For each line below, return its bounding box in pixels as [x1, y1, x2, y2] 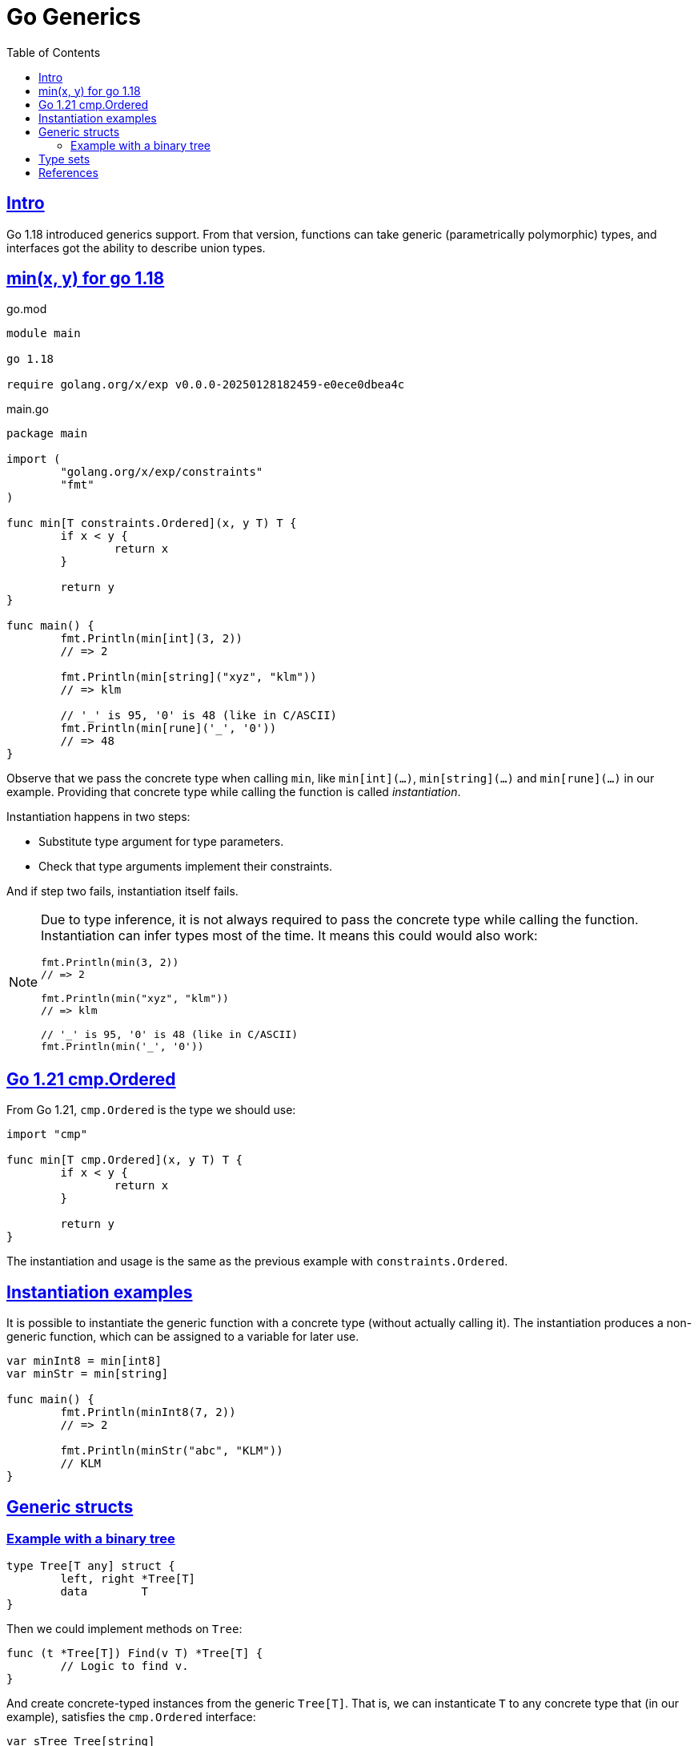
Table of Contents [6, 45, 101, 59]
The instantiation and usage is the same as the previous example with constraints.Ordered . [6, 1254, 508, 1269]
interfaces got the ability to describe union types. [6, 240, 266, 255]
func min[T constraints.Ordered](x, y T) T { [6, 517, 297, 530]
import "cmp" [6, 1128, 88, 1141]
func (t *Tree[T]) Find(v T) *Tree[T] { [6, 1647, 263, 1660]
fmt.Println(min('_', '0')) [41, 1040, 204, 1053]
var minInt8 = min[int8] [6, 1354, 162, 1368]
